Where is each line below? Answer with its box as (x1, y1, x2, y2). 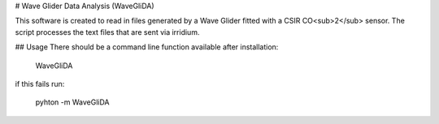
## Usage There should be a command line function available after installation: (15, 42, 279, 52)
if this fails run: (15, 79, 65, 88)
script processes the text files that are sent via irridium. (15, 27, 200, 36)
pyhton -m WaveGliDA (35, 97, 110, 107)
